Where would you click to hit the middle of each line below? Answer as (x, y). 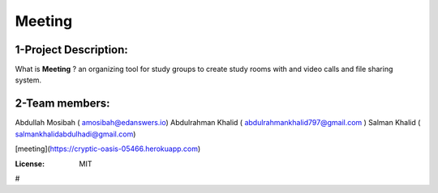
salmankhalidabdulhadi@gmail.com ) (75, 134)
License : (30, 164)
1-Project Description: (72, 50)
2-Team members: (62, 104)
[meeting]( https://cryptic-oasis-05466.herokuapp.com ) (108, 149)
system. (28, 80)
